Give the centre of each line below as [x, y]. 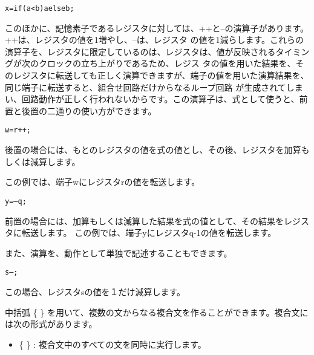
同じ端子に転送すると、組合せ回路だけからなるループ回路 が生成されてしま [154, 87]
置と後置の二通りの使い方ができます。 [81, 110]
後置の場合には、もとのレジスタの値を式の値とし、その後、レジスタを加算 [153, 150]
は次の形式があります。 [51, 324]
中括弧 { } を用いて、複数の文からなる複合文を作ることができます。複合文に [157, 312]
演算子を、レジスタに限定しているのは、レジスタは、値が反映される [140, 51]
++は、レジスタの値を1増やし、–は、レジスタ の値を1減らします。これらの [155, 40]
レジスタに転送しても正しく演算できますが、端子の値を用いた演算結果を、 [161, 75]
